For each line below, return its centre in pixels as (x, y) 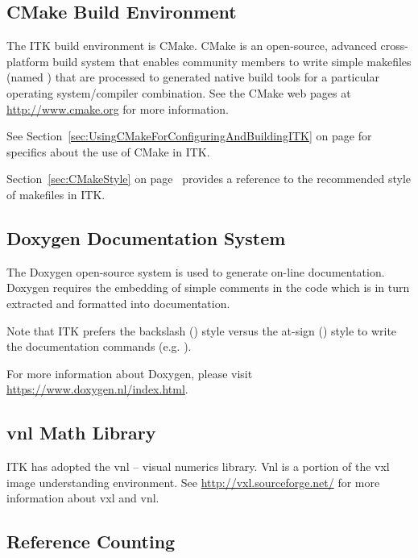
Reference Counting (91, 541)
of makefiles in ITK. (56, 194)
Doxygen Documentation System (146, 237)
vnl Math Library (81, 433)
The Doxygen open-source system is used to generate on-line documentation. (196, 271)
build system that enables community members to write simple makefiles (232, 61)
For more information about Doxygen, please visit (130, 373)
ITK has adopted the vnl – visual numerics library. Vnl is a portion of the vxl (198, 466)
